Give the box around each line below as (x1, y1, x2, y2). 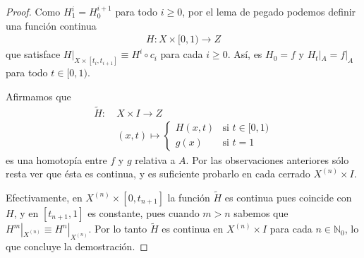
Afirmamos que (6, 88, 71, 103)
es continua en (162, 221, 224, 236)
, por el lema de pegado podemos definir (182, 4, 356, 18)
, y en (13, 205, 39, 220)
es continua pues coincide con (224, 189, 352, 204)
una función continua (6, 18, 97, 33)
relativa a (135, 152, 176, 167)
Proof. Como (6, 4, 61, 18)
